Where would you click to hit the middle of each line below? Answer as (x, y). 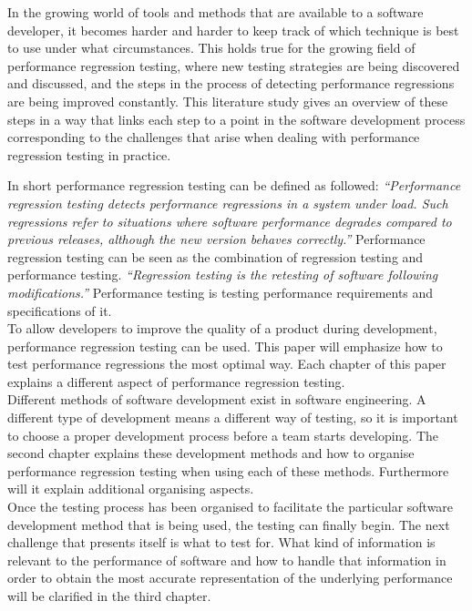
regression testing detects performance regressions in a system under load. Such (228, 203)
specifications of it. (60, 310)
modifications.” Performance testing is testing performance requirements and (221, 292)
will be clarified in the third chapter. (109, 596)
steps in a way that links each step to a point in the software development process (236, 119)
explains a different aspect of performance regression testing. (176, 381)
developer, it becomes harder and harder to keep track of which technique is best (233, 30)
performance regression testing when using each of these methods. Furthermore (228, 470)
